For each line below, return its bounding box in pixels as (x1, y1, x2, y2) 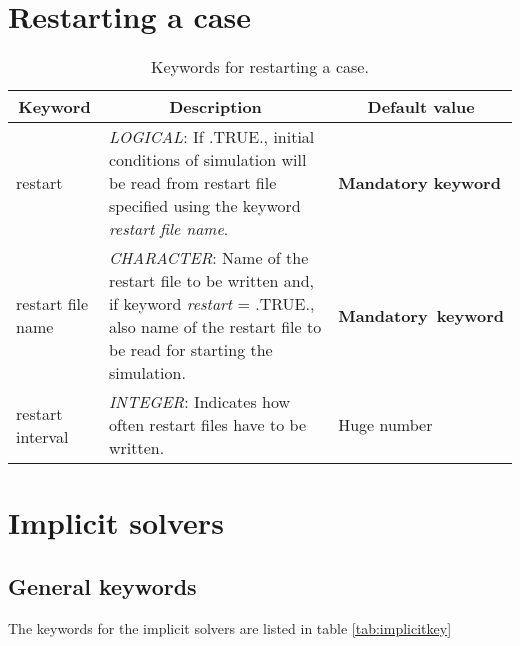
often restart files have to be (108, 413, 307, 437)
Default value (367, 95, 475, 119)
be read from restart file (108, 171, 277, 195)
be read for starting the (108, 338, 273, 362)
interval (16, 424, 69, 448)
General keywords (8, 570, 197, 601)
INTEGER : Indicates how (108, 390, 291, 414)
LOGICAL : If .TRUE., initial (108, 125, 315, 149)
